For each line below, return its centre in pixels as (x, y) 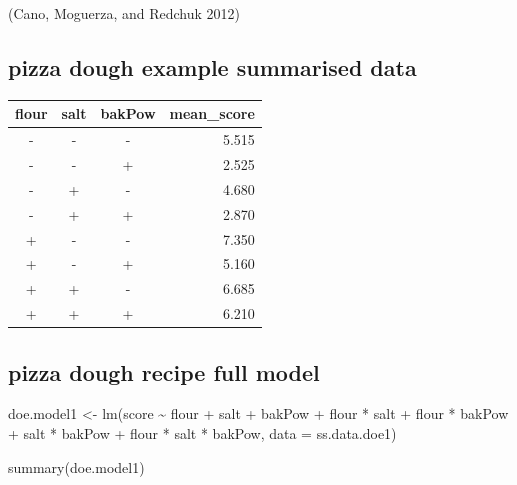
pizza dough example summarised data (212, 66)
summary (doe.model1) (76, 466)
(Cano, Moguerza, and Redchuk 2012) (124, 13)
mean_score (212, 113)
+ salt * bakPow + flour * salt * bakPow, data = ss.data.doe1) (202, 432)
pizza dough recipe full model (164, 371)
